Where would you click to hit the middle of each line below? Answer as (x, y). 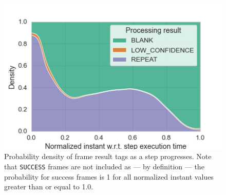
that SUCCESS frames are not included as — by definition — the (104, 166)
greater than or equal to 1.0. (49, 187)
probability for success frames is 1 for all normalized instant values (109, 176)
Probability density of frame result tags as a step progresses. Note (108, 156)
